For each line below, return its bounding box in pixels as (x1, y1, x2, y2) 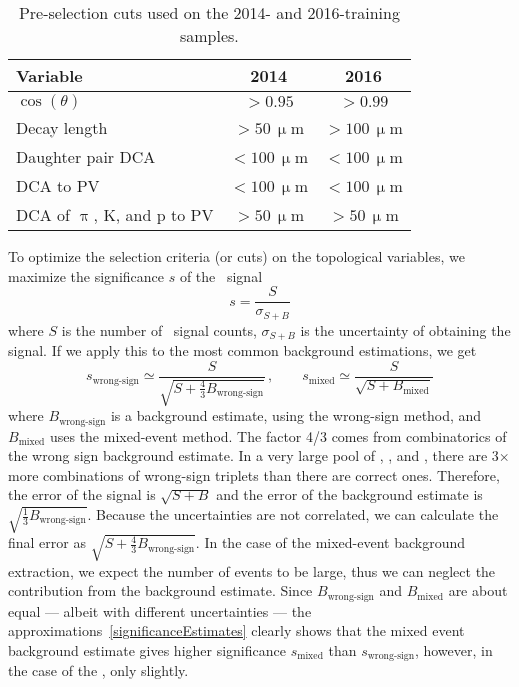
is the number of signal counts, (61, 319, 257, 340)
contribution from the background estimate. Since (8, 580, 313, 601)
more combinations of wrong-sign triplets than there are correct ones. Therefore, (8, 464, 500, 485)
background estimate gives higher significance (8, 639, 286, 660)
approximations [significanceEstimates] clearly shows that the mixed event (8, 620, 465, 641)
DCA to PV (16, 174, 100, 197)
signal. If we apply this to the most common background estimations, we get (8, 340, 477, 361)
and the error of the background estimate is (216, 484, 483, 505)
